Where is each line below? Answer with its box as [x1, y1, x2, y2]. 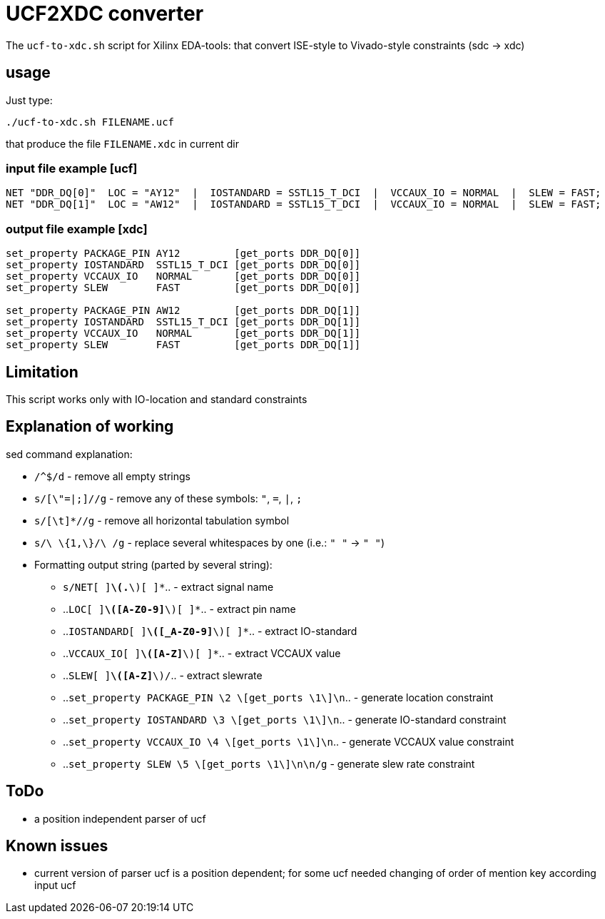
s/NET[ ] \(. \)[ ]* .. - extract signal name [63, 580, 274, 593]
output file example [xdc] [6, 221, 148, 236]
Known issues [6, 837, 108, 855]
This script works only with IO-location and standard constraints [6, 392, 307, 405]
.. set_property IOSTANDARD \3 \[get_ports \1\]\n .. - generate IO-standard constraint [63, 713, 507, 726]
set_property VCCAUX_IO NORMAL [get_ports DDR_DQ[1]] [6, 328, 361, 340]
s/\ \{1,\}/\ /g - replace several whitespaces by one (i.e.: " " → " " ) [34, 536, 385, 549]
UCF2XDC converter [6, 1, 204, 26]
